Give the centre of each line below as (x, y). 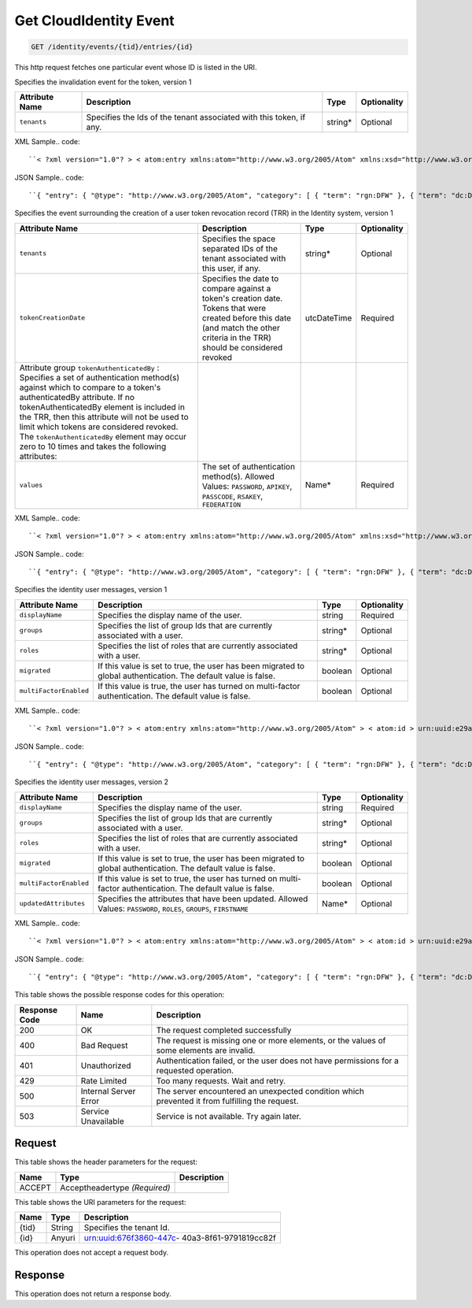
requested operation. (195, 1070)
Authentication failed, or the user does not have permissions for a (277, 1061)
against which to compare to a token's (90, 387)
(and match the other (241, 328)
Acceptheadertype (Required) (115, 1188)
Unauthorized (106, 1065)
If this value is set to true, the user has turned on (188, 878)
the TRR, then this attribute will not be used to (104, 417)
